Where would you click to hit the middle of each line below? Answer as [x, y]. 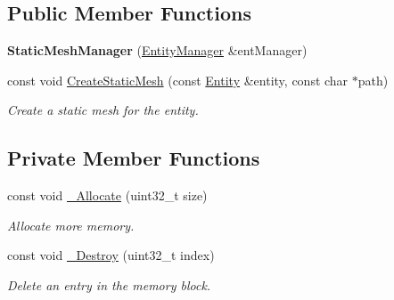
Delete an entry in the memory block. [109, 284]
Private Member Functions [134, 158]
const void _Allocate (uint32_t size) [107, 195]
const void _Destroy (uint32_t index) [111, 255]
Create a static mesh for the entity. [103, 110]
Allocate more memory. [71, 225]
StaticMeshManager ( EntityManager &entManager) [157, 50]
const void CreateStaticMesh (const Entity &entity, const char [178, 80]
